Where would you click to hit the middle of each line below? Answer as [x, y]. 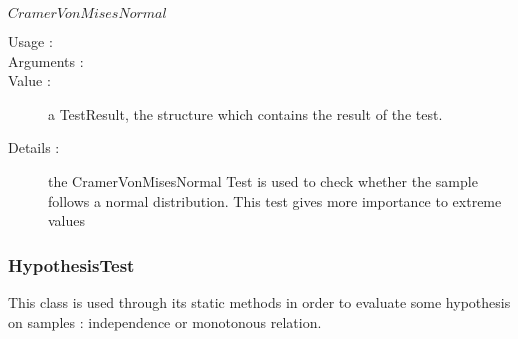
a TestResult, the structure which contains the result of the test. [245, 113]
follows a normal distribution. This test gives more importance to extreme [275, 200]
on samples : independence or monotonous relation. [165, 321]
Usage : [30, 41]
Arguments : [46, 60]
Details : [34, 147]
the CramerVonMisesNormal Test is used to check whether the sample [263, 180]
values [67, 220]
